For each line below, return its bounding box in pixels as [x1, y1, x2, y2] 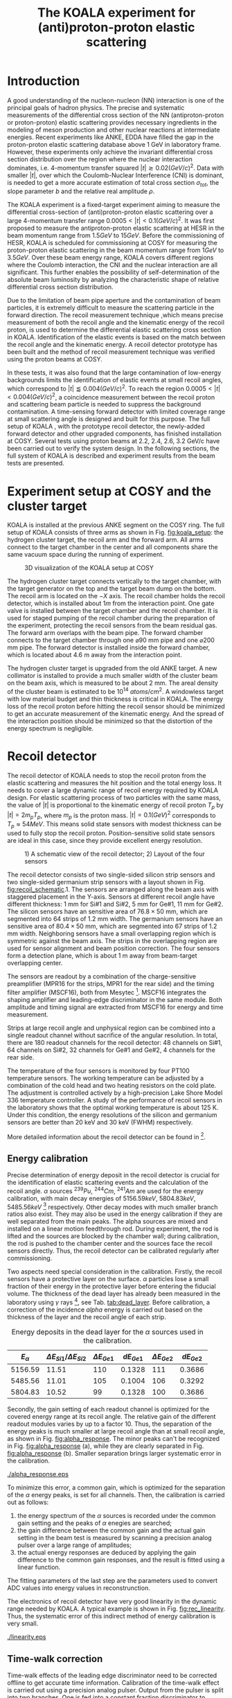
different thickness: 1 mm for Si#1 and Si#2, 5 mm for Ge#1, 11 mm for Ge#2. [7, 900, 224, 908]
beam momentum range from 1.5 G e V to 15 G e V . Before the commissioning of [7, 231, 225, 240]
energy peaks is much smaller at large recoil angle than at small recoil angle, [7, 1427, 225, 1436]
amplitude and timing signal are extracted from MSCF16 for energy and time [7, 1003, 224, 1011]
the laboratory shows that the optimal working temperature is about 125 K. [7, 1103, 219, 1111]
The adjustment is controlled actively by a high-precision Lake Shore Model [7, 1089, 223, 1097]
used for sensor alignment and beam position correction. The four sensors [7, 944, 220, 952]
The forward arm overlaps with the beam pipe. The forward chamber [7, 629, 204, 637]
